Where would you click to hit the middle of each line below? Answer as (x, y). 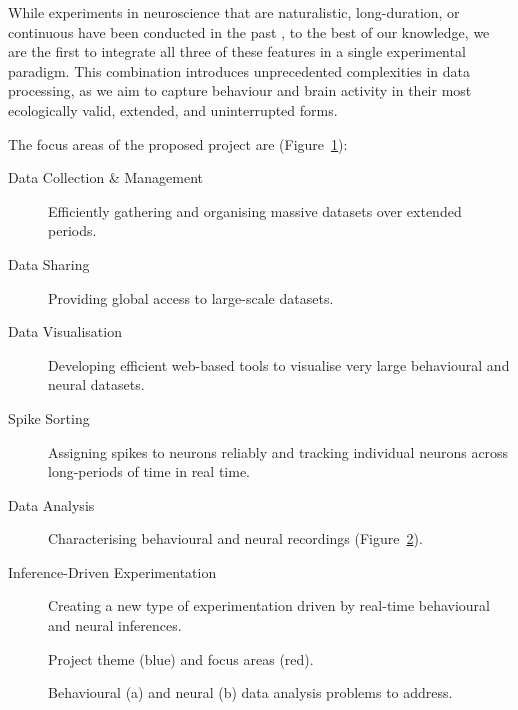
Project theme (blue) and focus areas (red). (181, 658)
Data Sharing (49, 263)
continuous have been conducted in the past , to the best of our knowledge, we (249, 31)
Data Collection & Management (106, 177)
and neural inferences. (115, 625)
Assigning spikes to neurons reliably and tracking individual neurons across (278, 451)
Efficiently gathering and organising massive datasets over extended (255, 210)
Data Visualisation (65, 331)
